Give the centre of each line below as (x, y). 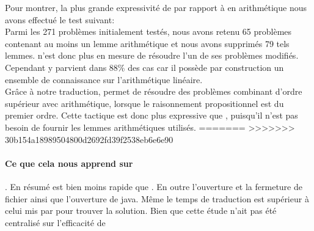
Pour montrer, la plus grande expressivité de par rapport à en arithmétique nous (156, 7)
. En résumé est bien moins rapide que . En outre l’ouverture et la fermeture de (154, 186)
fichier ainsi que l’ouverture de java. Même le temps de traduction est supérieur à (157, 198)
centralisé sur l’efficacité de (55, 222)
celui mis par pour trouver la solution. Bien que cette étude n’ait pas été (141, 211)
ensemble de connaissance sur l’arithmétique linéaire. (104, 79)
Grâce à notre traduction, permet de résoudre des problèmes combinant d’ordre (154, 91)
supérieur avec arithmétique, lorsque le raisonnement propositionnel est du (144, 103)
